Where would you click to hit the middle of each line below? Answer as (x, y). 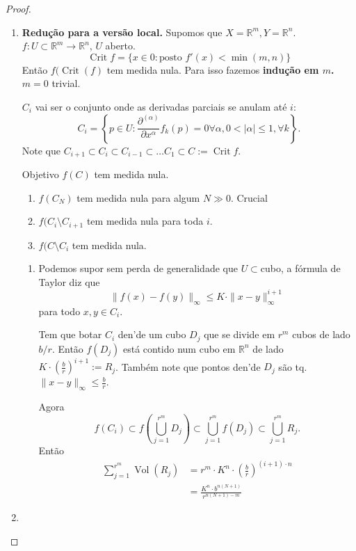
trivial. (66, 83)
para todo (59, 311)
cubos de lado (321, 334)
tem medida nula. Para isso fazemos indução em (213, 69)
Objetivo (40, 174)
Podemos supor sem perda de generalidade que (138, 268)
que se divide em (240, 334)
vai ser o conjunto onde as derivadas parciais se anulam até (161, 106)
